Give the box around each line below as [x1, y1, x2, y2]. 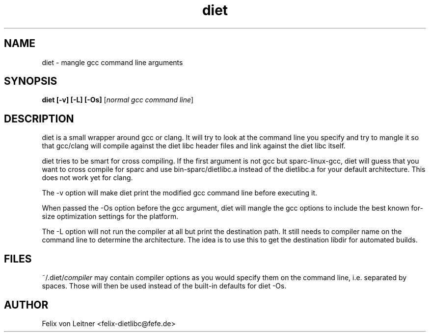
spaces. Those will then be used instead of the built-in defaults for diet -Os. [42, 282, 287, 290]
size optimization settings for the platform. [42, 212, 179, 221]
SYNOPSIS [4, 75, 57, 88]
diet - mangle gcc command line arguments [42, 58, 183, 67]
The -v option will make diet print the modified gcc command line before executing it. [42, 189, 318, 197]
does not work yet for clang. [42, 173, 133, 182]
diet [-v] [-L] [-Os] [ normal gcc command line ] [42, 96, 194, 104]
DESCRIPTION [4, 112, 74, 125]
